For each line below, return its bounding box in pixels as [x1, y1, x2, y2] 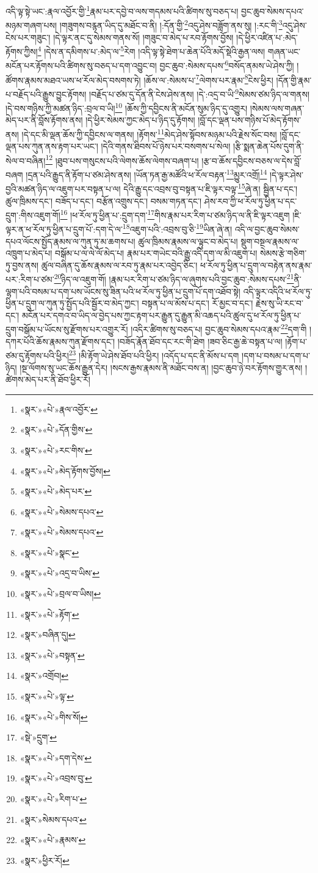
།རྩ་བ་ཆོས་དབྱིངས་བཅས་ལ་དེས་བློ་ [201, 154, 302, 167]
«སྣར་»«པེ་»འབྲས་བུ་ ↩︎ [20, 772, 92, 784]
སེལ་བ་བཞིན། [5, 154, 46, 167]
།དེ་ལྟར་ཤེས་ [269, 168, 303, 181]
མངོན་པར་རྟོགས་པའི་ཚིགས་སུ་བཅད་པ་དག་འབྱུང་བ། [5, 59, 157, 71]
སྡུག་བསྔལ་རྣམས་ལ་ [240, 234, 299, 247]
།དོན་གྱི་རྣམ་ [276, 73, 312, 86]
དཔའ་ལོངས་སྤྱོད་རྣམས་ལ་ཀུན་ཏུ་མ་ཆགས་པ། [5, 234, 136, 247]
